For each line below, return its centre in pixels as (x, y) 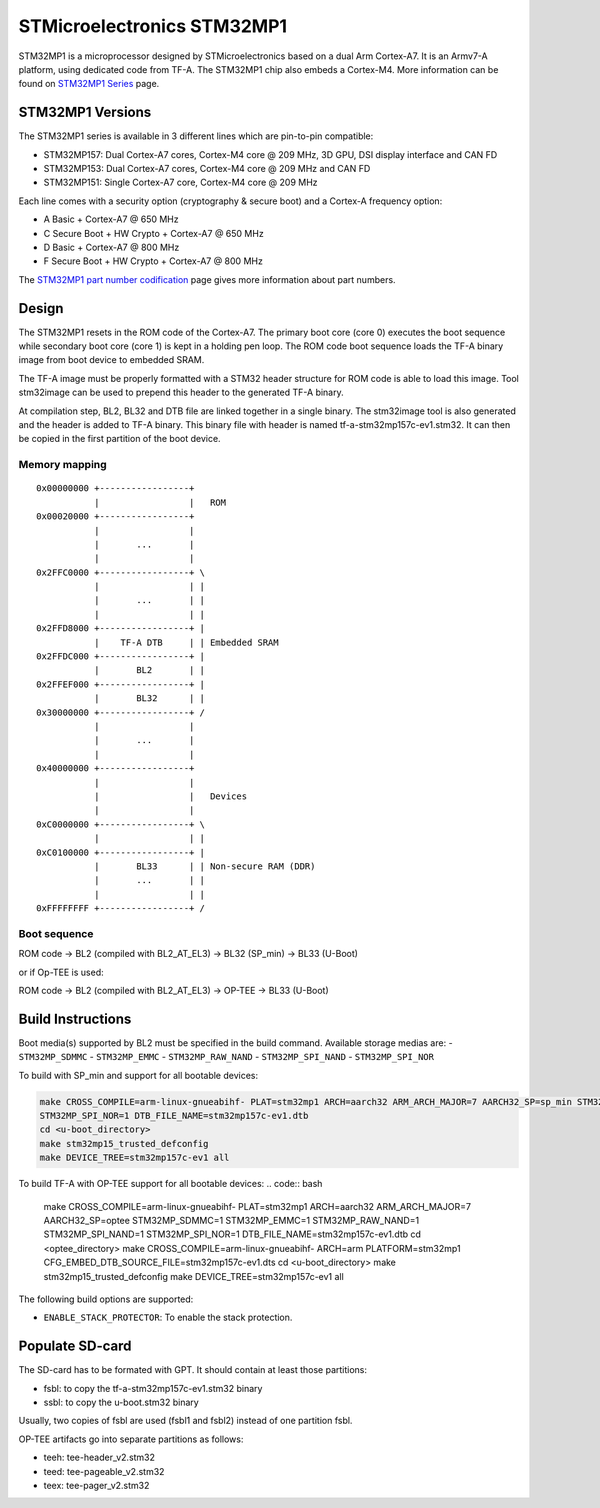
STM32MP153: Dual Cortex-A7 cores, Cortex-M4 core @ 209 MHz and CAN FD (207, 169)
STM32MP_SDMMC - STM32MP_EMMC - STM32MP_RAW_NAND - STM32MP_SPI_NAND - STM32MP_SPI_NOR (226, 1057)
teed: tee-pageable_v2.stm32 (104, 1471)
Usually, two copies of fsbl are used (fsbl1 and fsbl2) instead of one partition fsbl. (185, 1421)
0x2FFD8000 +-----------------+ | (120, 628)
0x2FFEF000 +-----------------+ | (120, 684)
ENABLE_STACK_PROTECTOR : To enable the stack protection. (168, 1317)
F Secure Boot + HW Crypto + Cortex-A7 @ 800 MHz (153, 261)
